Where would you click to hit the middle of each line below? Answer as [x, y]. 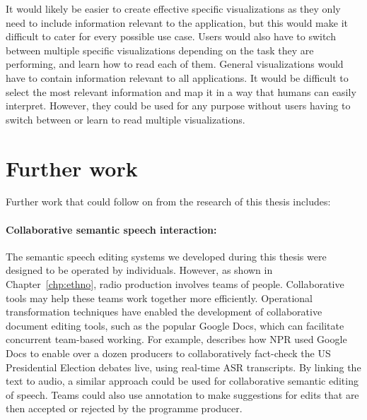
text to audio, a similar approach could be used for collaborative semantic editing [182, 381]
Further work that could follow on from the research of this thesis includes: [168, 202]
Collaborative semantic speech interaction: [111, 229]
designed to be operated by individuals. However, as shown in [139, 270]
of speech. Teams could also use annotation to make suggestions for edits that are [182, 394]
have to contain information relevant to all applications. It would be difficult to [177, 77]
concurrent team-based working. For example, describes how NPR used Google [176, 339]
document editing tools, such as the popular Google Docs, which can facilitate [175, 325]
